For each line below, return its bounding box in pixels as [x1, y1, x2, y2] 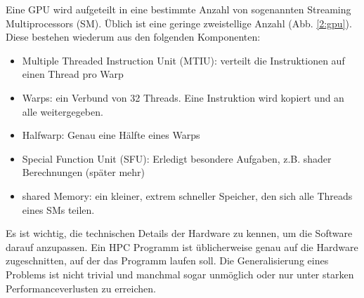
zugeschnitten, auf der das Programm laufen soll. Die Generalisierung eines [6, 253, 329, 268]
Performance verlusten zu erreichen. [6, 280, 156, 295]
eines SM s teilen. [22, 202, 95, 217]
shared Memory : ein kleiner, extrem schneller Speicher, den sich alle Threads [22, 188, 353, 203]
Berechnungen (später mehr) [22, 165, 145, 180]
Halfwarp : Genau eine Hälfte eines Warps [22, 128, 200, 142]
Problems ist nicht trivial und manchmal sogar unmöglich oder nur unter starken [6, 266, 354, 281]
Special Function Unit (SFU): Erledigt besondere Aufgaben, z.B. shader [22, 151, 332, 165]
